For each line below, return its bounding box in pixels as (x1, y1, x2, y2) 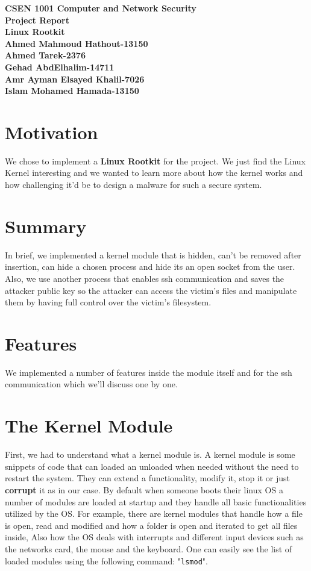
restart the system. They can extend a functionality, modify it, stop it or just (5, 472, 291, 484)
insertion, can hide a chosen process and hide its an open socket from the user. (5, 260, 295, 273)
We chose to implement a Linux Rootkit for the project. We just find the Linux (5, 154, 306, 167)
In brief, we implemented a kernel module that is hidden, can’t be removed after (5, 248, 301, 261)
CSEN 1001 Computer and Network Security (5, 2, 196, 14)
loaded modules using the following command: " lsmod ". (5, 554, 208, 567)
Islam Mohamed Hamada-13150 (5, 84, 139, 97)
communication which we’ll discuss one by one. (5, 378, 178, 390)
